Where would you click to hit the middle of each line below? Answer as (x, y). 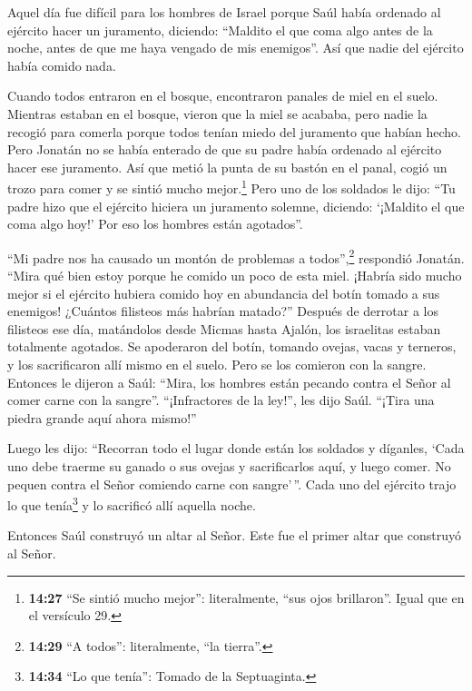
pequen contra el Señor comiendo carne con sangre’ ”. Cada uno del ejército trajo (232, 484)
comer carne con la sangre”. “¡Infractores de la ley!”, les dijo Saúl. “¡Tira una (221, 400)
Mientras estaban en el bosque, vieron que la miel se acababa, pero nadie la (217, 113)
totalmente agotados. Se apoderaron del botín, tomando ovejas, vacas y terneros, (232, 346)
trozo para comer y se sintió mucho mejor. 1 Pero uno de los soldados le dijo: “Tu (231, 187)
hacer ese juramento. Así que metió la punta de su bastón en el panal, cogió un (227, 167)
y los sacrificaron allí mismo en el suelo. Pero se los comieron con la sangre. (217, 364)
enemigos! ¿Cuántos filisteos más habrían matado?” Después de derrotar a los (223, 311)
